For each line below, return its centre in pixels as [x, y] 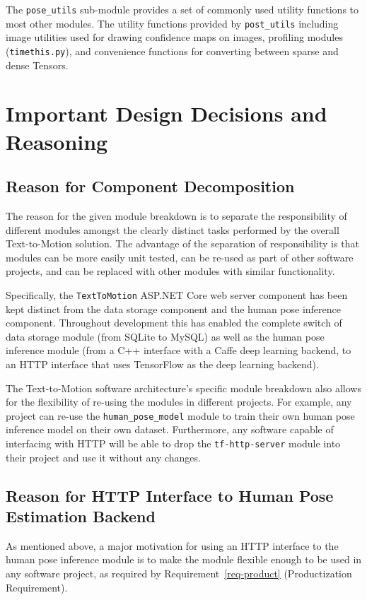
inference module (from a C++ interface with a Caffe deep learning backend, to [179, 350]
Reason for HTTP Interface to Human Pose [170, 495]
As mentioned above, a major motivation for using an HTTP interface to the [172, 545]
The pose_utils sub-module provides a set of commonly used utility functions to [182, 9]
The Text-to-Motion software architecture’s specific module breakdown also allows [183, 388]
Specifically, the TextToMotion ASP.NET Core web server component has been [177, 294]
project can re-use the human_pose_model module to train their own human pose [180, 415]
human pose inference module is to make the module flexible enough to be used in [184, 559]
